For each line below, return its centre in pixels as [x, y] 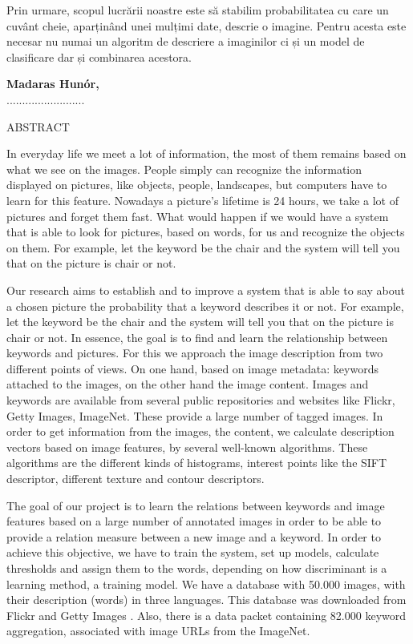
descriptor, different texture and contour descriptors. [136, 479]
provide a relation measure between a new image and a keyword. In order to [194, 536]
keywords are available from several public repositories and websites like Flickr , [201, 400]
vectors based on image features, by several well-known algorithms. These [187, 447]
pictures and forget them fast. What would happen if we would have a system [198, 216]
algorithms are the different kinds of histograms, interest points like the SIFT [197, 463]
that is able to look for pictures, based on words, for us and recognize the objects [206, 232]
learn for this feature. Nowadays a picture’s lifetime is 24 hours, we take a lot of [202, 200]
